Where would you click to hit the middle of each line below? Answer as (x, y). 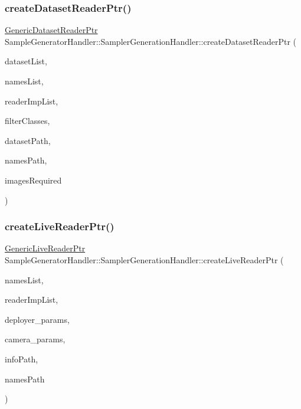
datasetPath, (28, 140)
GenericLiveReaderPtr (45, 248)
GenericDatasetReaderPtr (51, 30)
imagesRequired (33, 180)
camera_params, (35, 339)
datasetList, (26, 61)
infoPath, (22, 359)
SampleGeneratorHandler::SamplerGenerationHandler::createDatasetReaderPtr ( (150, 41)
